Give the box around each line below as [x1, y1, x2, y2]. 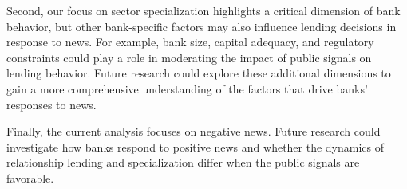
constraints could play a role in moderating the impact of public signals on [6, 49, 372, 65]
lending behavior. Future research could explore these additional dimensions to [6, 65, 391, 81]
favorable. [6, 169, 54, 186]
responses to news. [6, 96, 97, 112]
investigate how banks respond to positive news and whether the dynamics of [6, 138, 385, 155]
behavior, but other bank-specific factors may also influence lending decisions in [6, 18, 397, 34]
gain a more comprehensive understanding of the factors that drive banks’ [6, 80, 368, 96]
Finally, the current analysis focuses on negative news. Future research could [6, 123, 381, 140]
